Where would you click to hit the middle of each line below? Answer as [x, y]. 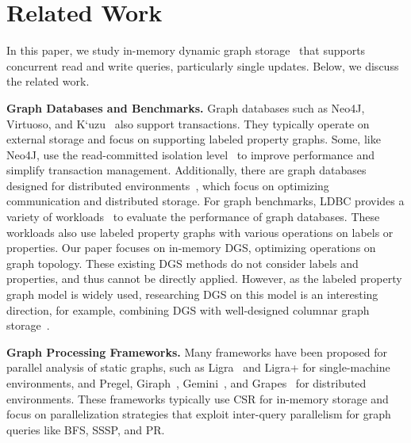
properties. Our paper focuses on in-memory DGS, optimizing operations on [191, 248]
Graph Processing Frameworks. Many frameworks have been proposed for [197, 351]
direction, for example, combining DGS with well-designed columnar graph [188, 309]
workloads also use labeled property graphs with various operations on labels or [200, 232]
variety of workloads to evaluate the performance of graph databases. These [193, 217]
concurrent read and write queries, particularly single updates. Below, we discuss [203, 65]
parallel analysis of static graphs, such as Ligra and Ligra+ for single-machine [198, 367]
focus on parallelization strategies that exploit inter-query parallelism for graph [199, 414]
